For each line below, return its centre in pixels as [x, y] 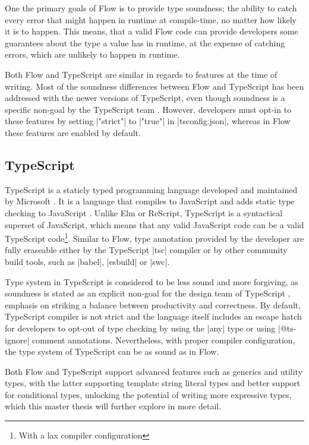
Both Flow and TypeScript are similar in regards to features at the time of [141, 74]
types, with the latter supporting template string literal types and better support [153, 383]
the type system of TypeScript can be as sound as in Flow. [112, 351]
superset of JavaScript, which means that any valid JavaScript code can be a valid [154, 224]
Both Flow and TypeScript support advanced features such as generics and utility [154, 371]
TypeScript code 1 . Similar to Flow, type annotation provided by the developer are [154, 237]
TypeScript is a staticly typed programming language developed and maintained [151, 189]
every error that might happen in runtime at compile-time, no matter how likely [151, 19]
